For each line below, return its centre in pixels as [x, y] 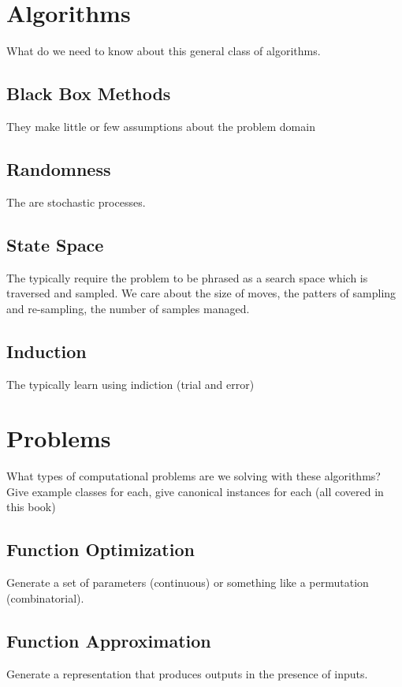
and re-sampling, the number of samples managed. [128, 308]
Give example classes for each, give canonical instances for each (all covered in [195, 491]
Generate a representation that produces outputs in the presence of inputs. [187, 673]
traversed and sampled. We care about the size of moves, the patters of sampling [201, 293]
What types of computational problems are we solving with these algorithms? [194, 476]
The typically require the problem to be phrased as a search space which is [187, 277]
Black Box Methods [89, 93]
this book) [31, 507]
